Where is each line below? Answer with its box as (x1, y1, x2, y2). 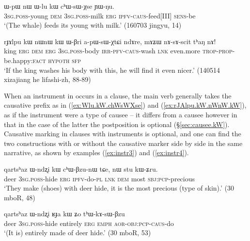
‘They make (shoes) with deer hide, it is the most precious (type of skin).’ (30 (4, 183, 234, 193)
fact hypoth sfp (32, 55, 81, 65)
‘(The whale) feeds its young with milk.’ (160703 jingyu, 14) (4, 20, 182, 30)
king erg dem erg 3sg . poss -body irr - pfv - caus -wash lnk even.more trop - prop (4, 46, 233, 56)
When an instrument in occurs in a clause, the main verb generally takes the (4, 90, 232, 100)
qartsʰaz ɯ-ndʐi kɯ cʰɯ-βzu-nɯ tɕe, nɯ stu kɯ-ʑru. (4, 163, 158, 174)
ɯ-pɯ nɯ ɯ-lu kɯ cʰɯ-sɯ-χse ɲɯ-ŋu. (4, 1, 114, 11)
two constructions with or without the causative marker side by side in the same (4, 138, 243, 148)
